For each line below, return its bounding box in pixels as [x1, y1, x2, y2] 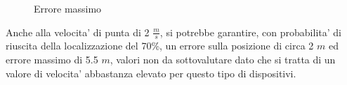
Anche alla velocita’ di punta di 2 [6, 24, 150, 39]
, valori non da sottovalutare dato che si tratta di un [110, 52, 336, 67]
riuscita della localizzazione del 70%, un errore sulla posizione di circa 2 [6, 38, 314, 53]
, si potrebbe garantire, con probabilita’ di [159, 24, 341, 39]
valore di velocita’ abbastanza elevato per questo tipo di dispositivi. [6, 65, 296, 80]
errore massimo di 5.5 [6, 52, 98, 67]
